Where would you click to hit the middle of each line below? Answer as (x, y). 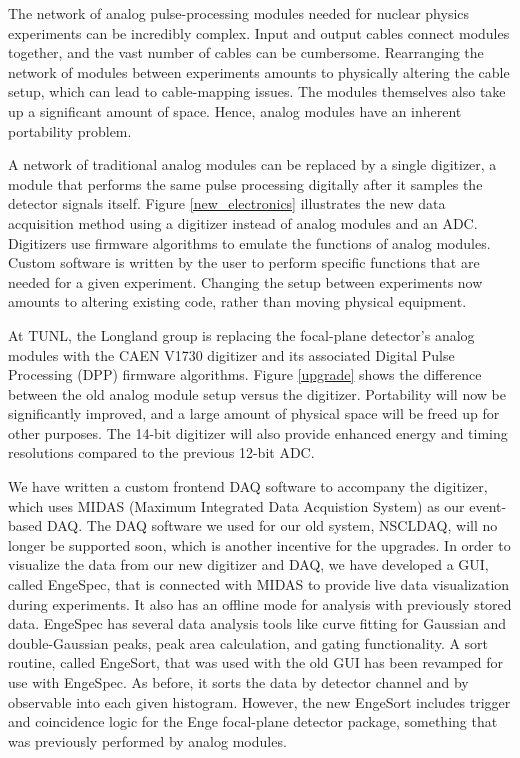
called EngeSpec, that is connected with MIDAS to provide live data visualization (259, 584)
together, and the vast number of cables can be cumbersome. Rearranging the (246, 52)
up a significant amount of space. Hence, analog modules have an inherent (235, 110)
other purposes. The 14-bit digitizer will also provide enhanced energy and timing (258, 432)
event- (488, 505)
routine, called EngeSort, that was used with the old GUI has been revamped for (255, 662)
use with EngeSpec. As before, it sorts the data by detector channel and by (238, 682)
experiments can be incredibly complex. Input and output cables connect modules (259, 32)
